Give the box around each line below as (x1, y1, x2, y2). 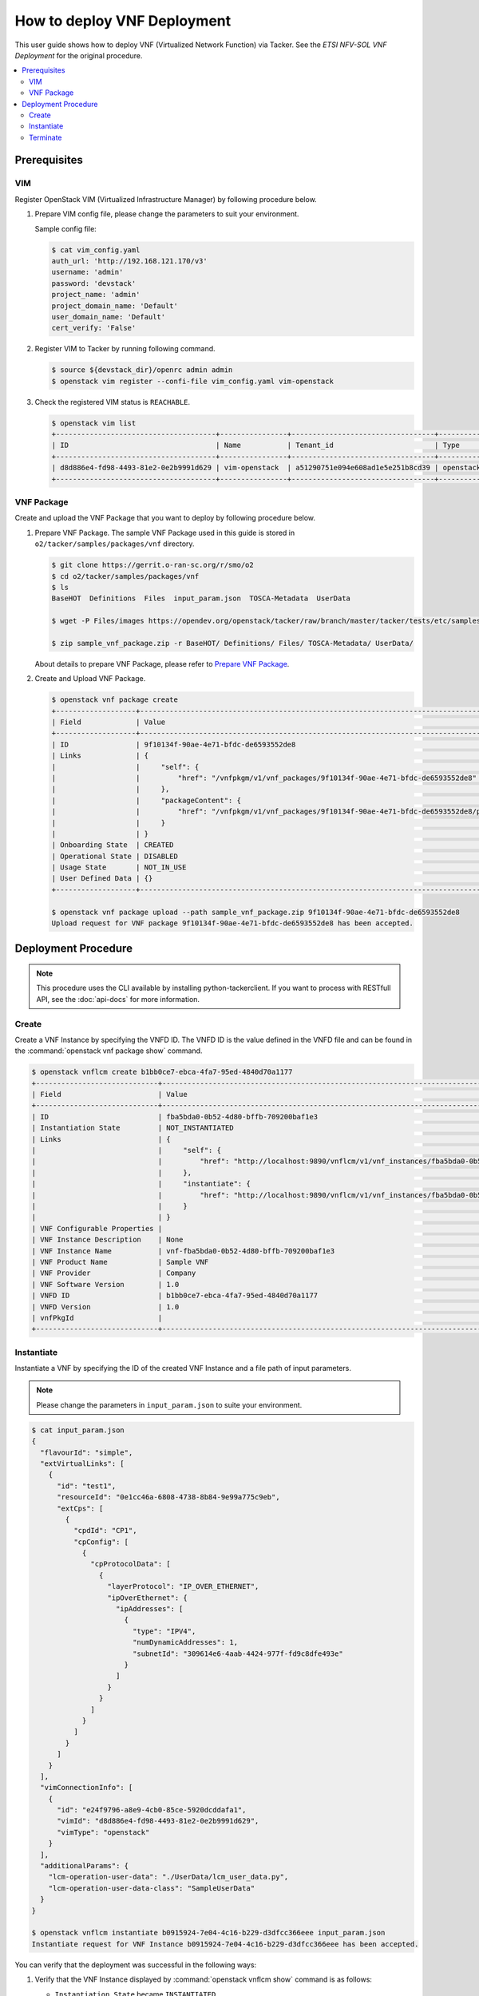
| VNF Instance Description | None (31, 1235, 184, 1245)
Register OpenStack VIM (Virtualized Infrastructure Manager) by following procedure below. (14, 194, 317, 204)
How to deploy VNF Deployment (14, 12, 232, 30)
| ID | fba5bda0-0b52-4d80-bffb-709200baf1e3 (31, 1112, 319, 1121)
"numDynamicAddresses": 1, (132, 1638, 239, 1647)
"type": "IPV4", (132, 1626, 196, 1636)
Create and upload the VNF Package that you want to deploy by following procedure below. (14, 513, 315, 523)
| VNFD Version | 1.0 (31, 1302, 180, 1311)
